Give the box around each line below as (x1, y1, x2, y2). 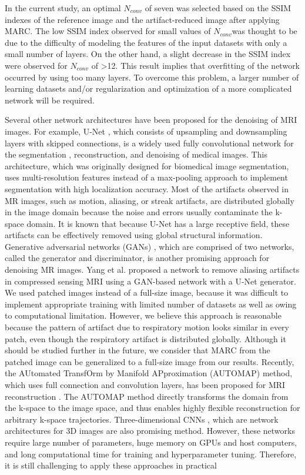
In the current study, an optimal (5, 2, 121, 14)
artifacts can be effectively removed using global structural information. (5, 229, 263, 241)
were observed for (5, 59, 68, 71)
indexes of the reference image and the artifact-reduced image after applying (5, 13, 280, 25)
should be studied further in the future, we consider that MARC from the (5, 344, 270, 356)
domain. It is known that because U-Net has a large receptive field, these (26, 217, 290, 229)
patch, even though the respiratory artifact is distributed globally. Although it (5, 332, 286, 344)
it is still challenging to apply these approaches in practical (5, 459, 217, 471)
